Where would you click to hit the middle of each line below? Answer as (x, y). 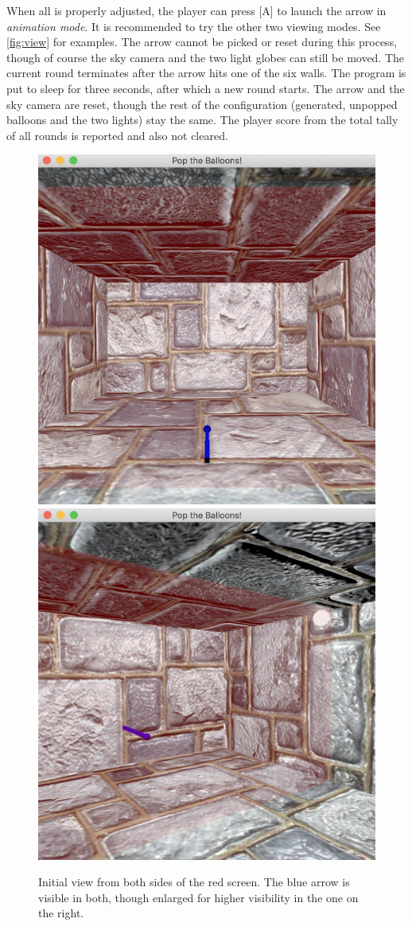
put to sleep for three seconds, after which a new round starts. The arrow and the (206, 88)
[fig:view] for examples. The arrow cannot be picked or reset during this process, (202, 42)
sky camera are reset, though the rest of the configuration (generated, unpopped (202, 104)
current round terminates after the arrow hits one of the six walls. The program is (206, 73)
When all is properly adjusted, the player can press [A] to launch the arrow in (196, 10)
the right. (61, 913)
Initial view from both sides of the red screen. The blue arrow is (194, 882)
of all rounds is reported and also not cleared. (117, 135)
